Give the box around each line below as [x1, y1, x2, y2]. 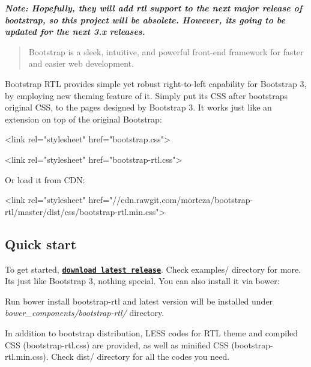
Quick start [5, 234, 77, 253]
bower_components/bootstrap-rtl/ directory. [5, 306, 165, 319]
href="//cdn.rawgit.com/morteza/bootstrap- [88, 193, 253, 206]
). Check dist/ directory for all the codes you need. [43, 350, 230, 363]
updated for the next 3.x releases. [5, 25, 145, 38]
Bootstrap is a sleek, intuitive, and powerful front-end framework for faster [28, 45, 304, 58]
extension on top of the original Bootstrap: [5, 112, 162, 125]
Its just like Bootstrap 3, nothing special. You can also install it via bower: [5, 274, 280, 287]
